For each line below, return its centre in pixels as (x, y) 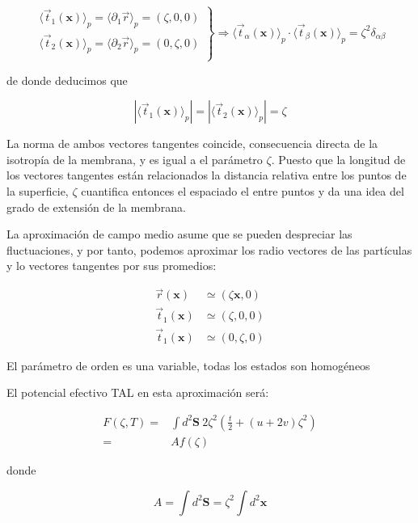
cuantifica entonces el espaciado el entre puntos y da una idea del (243, 191)
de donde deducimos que (67, 80)
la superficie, (38, 191)
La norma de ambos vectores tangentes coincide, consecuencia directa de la (192, 143)
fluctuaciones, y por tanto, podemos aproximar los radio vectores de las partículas (209, 249)
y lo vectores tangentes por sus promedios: (112, 266)
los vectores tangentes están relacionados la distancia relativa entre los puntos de (207, 175)
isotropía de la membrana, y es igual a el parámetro (135, 159)
